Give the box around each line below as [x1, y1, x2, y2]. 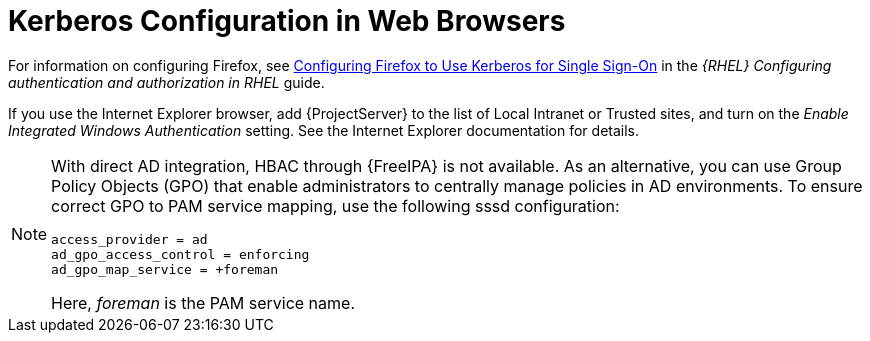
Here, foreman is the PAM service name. [51, 292, 356, 313]
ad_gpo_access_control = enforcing [51, 246, 310, 262]
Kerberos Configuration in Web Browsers [8, 4, 566, 38]
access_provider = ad [51, 231, 208, 247]
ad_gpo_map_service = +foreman [51, 261, 279, 277]
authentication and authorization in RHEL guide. [8, 73, 325, 91]
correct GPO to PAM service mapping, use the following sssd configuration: [51, 195, 620, 216]
